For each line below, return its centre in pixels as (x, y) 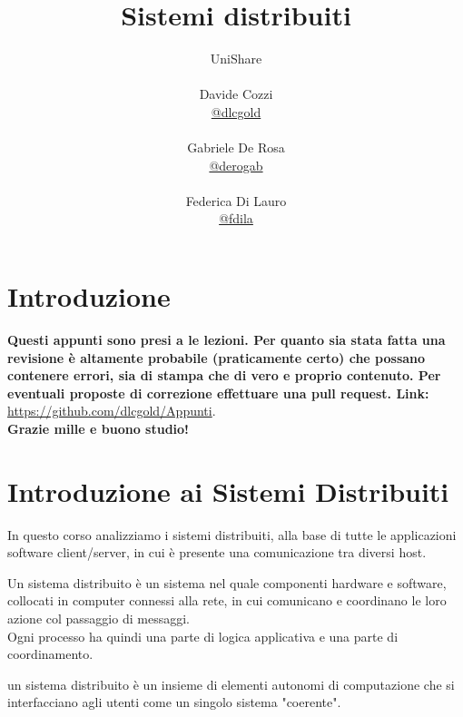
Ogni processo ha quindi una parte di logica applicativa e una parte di (203, 636)
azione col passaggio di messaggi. (99, 619)
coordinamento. (50, 654)
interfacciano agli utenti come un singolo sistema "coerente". (174, 702)
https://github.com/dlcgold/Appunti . (112, 411)
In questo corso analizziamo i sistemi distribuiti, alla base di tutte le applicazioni (232, 534)
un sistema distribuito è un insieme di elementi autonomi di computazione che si (231, 684)
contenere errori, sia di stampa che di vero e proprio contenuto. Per (224, 375)
